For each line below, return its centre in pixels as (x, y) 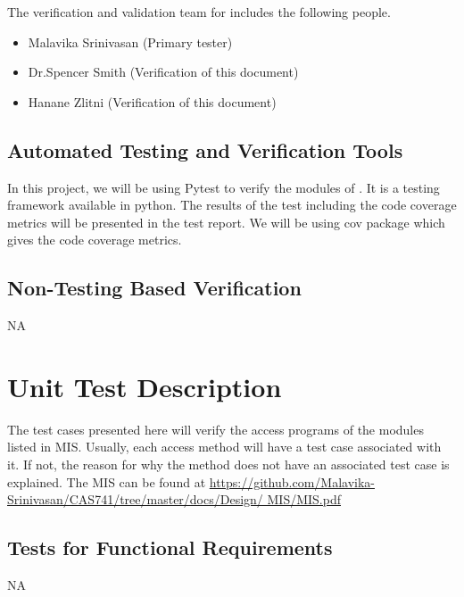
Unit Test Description (145, 386)
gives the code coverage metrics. (95, 240)
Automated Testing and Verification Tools (205, 149)
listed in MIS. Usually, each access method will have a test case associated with (224, 447)
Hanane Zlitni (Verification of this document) (152, 101)
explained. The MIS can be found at (107, 481)
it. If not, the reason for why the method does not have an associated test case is (228, 464)
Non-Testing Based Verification (154, 288)
